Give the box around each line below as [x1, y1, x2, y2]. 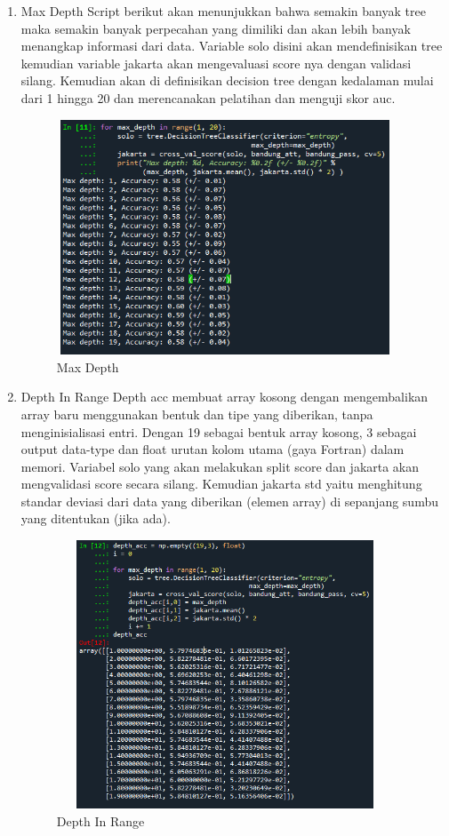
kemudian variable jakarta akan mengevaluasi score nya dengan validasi [20, 53, 412, 72]
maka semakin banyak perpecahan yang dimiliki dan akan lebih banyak [20, 19, 411, 37]
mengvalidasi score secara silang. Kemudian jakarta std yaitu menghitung [20, 474, 422, 493]
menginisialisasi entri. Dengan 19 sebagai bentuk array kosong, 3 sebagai [20, 422, 417, 441]
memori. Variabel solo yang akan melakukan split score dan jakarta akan [20, 457, 420, 475]
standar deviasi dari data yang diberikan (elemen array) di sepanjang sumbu [20, 491, 438, 510]
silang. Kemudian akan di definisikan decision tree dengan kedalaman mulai [20, 71, 434, 90]
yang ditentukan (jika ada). [20, 509, 171, 528]
